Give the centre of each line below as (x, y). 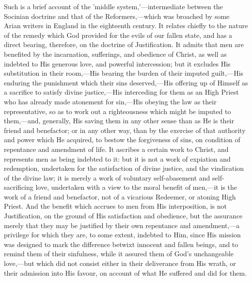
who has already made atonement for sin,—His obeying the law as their (110, 101)
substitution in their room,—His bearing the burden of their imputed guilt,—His (124, 73)
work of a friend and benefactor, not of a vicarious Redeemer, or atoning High (120, 196)
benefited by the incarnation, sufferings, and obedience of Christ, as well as (115, 54)
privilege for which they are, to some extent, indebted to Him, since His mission (122, 235)
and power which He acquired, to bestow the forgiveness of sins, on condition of (122, 140)
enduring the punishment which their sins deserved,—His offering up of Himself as (126, 82)
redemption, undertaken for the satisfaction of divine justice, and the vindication (124, 168)
